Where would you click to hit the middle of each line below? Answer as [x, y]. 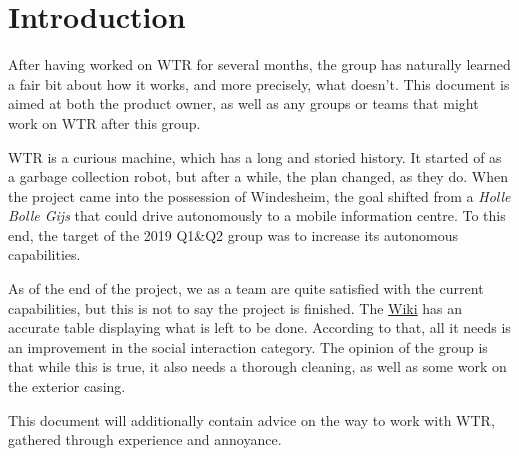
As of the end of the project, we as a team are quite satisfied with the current [246, 288]
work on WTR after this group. [104, 122]
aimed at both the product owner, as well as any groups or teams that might [243, 103]
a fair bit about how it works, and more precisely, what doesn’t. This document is [259, 83]
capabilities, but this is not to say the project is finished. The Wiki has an [235, 307]
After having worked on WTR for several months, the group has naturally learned [259, 64]
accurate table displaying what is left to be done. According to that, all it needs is [259, 327]
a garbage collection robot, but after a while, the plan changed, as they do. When [258, 176]
